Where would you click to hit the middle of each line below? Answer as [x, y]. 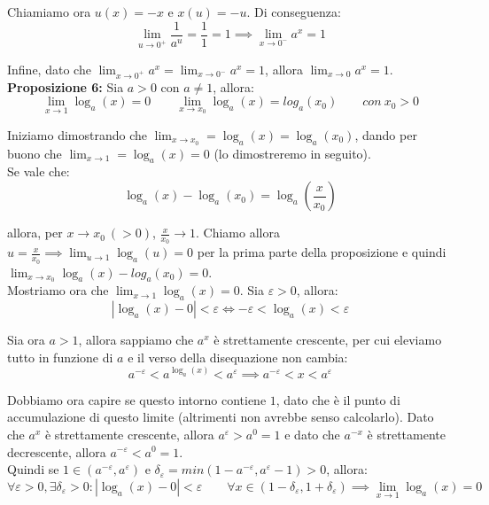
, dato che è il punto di [338, 399]
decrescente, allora [57, 451]
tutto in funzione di [60, 357]
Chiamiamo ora [49, 12]
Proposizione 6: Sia [66, 86]
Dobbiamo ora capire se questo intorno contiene [137, 399]
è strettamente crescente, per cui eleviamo [328, 340]
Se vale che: [39, 171]
